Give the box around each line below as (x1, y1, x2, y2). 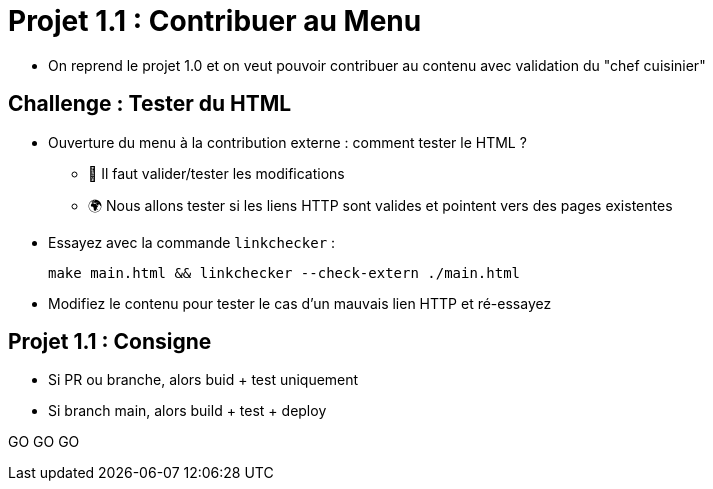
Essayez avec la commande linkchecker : (48, 233, 336, 251)
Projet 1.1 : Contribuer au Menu (8, 4, 422, 38)
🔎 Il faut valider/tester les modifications (88, 164, 345, 182)
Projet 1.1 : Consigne (8, 329, 212, 355)
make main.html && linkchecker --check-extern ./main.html (48, 264, 521, 281)
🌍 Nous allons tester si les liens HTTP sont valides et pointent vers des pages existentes (88, 196, 673, 214)
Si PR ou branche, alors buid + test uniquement (48, 371, 359, 389)
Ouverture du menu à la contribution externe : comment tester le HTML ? (48, 133, 527, 151)
